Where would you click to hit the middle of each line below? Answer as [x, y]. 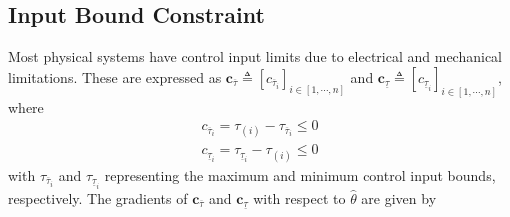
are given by [399, 197]
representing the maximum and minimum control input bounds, [300, 174]
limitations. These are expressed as [115, 76]
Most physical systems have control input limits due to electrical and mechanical [255, 56]
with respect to [299, 197]
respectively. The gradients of [98, 197]
